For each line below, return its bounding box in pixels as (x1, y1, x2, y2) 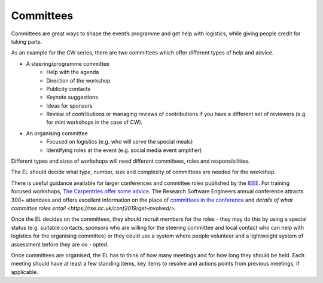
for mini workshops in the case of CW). (46, 118, 143, 126)
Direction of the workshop (46, 77, 111, 84)
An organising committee (26, 129, 88, 137)
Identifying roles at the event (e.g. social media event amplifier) (46, 147, 202, 154)
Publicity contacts (46, 85, 91, 92)
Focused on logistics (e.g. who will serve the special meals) (46, 138, 193, 145)
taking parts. (11, 38, 42, 45)
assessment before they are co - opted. (11, 241, 109, 248)
